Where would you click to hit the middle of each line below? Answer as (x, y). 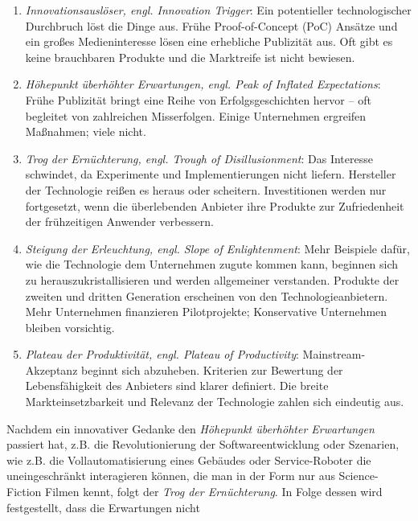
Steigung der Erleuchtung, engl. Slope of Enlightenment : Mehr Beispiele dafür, (217, 248)
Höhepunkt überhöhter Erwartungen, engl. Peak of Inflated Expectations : (203, 84)
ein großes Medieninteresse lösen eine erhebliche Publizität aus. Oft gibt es (209, 41)
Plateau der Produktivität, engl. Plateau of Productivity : (162, 354)
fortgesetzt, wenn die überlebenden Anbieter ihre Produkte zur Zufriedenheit (215, 205)
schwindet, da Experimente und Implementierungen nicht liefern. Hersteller (211, 174)
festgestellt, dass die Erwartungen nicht (103, 507)
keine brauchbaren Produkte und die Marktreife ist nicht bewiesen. (190, 57)
